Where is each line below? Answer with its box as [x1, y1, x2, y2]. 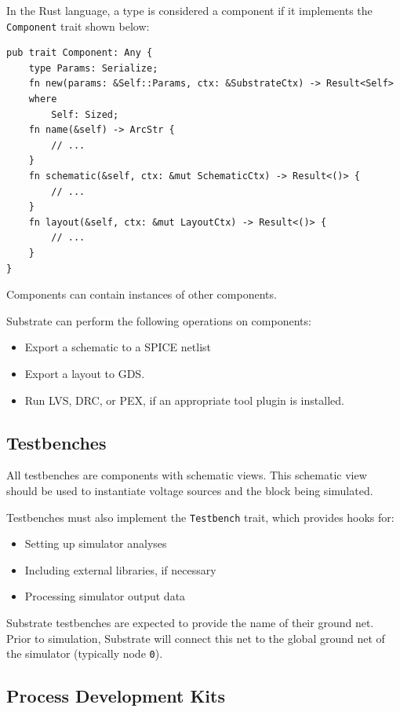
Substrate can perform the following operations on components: [6, 312, 311, 328]
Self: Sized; [51, 108, 119, 120]
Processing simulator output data [24, 588, 186, 604]
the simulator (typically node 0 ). [6, 645, 163, 662]
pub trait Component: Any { [6, 47, 153, 59]
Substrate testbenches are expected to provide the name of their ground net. [6, 614, 374, 630]
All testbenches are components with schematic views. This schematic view [6, 467, 367, 483]
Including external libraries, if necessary [24, 561, 216, 578]
